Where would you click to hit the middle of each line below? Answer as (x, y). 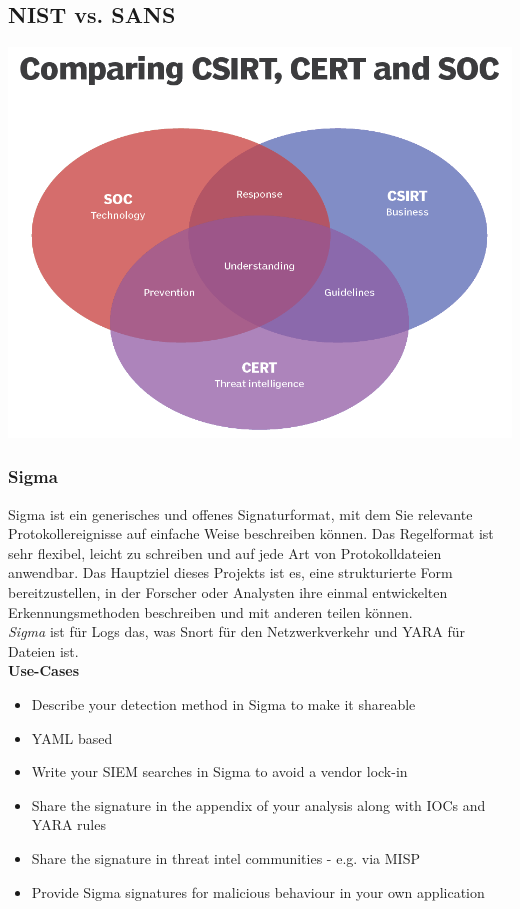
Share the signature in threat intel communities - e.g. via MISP (225, 858)
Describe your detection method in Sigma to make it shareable (223, 704)
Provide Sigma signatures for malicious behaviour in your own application (258, 891)
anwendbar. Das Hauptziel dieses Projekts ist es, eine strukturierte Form (230, 572)
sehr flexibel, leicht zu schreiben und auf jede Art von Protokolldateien (225, 552)
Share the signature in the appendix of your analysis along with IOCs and (258, 804)
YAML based (72, 737)
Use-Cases (44, 670)
